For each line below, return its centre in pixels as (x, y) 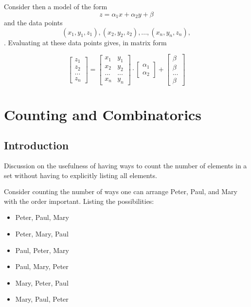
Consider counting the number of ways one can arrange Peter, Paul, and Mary (121, 191)
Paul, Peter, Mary (42, 250)
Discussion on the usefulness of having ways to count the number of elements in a (125, 165)
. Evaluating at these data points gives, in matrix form (85, 42)
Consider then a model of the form (56, 6)
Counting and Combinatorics (103, 114)
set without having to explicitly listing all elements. (81, 175)
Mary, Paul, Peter (42, 299)
